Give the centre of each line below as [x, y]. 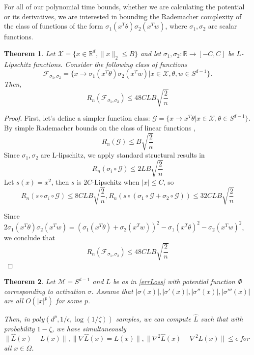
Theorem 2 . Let [30, 281]
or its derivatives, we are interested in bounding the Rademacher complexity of [123, 16]
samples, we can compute [153, 318]
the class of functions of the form [54, 26]
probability [19, 328]
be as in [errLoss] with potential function [174, 281]
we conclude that [29, 238]
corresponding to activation [45, 291]
